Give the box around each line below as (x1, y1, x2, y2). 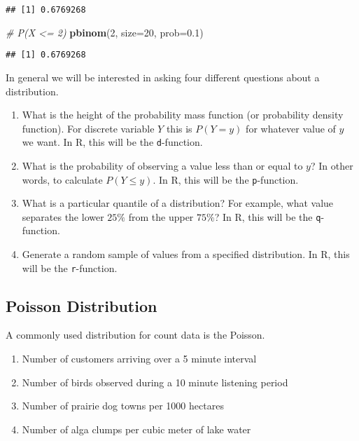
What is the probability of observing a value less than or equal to (22, 158, 303, 172)
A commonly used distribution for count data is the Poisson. (6, 327, 265, 342)
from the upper (128, 209, 194, 224)
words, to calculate (22, 172, 103, 186)
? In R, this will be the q (214, 209, 321, 224)
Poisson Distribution (6, 294, 157, 316)
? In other (310, 158, 353, 172)
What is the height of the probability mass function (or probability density (22, 107, 344, 122)
